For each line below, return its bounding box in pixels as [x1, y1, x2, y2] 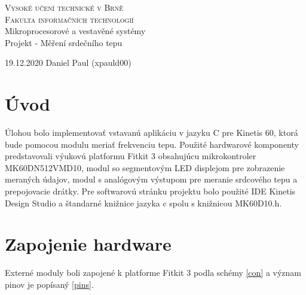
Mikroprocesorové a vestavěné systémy [5, 25, 146, 37]
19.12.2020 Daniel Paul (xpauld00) [5, 56, 131, 69]
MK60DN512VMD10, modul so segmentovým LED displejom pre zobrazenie [5, 161, 285, 174]
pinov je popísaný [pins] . [5, 278, 94, 290]
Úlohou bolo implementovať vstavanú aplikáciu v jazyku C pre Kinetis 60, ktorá [5, 126, 298, 139]
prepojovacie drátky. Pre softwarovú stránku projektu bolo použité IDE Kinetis [5, 185, 296, 197]
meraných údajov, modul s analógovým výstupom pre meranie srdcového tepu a [5, 173, 298, 185]
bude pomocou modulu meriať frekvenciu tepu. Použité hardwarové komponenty [5, 138, 299, 150]
